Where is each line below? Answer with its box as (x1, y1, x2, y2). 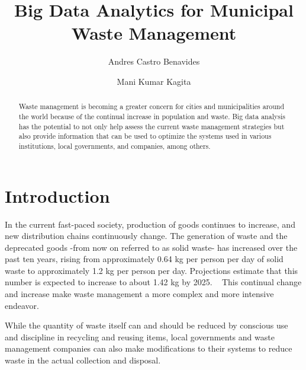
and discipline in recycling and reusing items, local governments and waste (5, 330, 275, 343)
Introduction (5, 183, 110, 208)
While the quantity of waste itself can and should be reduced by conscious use (5, 319, 288, 331)
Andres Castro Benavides (108, 55, 200, 68)
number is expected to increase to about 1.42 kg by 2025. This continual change (5, 276, 302, 288)
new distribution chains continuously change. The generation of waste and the (5, 229, 288, 242)
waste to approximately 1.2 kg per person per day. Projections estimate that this (5, 264, 298, 276)
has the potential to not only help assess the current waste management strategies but (18, 121, 285, 131)
